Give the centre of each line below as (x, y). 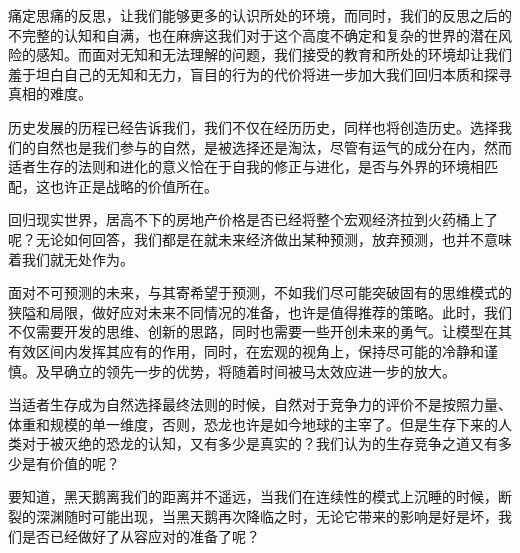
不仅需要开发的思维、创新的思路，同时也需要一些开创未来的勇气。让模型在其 (260, 331)
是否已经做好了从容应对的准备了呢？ (140, 535)
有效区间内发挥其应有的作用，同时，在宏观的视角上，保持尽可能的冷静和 (246, 350)
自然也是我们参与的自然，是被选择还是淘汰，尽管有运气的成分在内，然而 (273, 146)
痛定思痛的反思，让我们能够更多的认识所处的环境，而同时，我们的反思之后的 (260, 15)
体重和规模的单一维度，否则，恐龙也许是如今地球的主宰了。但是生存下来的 (253, 423)
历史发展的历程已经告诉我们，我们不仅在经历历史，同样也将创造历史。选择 (253, 126)
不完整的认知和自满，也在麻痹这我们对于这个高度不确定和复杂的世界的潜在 (253, 34)
